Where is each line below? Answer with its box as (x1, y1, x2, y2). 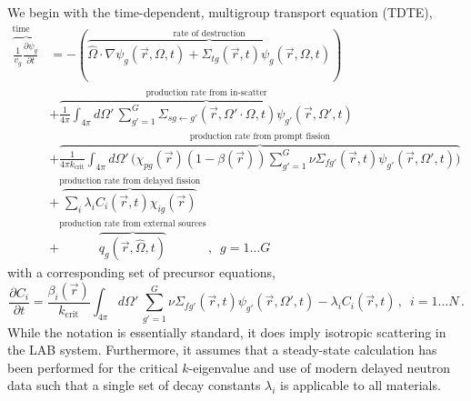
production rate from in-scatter (145, 87, 267, 97)
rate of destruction (173, 29, 246, 39)
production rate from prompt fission (189, 132, 330, 142)
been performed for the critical (7, 357, 178, 376)
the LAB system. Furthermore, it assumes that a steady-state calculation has (7, 340, 437, 359)
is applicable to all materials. (280, 376, 441, 395)
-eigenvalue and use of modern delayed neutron (188, 357, 451, 376)
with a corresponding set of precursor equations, (7, 263, 276, 282)
